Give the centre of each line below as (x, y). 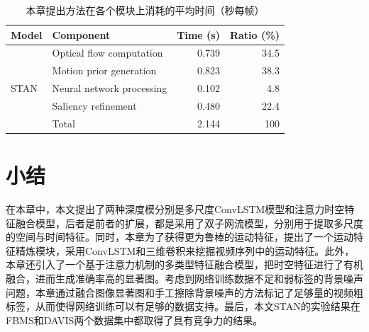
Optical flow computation (108, 53)
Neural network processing (110, 88)
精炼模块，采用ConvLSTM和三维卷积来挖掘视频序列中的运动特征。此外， (185, 250)
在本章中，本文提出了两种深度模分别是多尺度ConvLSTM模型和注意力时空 (175, 209)
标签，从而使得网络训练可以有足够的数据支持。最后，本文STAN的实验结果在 (183, 306)
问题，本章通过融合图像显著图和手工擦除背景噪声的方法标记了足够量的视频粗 (184, 292)
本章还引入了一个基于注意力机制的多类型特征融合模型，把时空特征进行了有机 (184, 264)
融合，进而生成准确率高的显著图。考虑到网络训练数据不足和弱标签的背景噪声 (184, 278)
